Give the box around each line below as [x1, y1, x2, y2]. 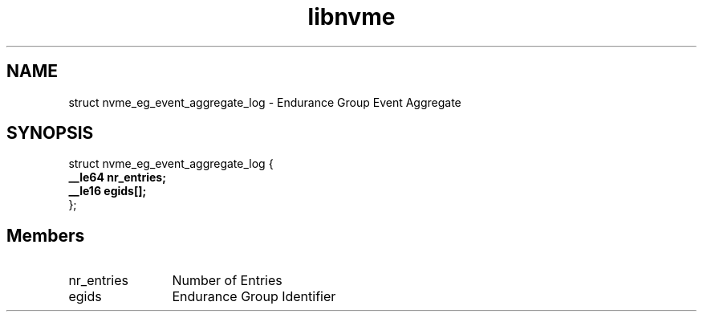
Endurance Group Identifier [172, 288, 336, 305]
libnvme [307, 3, 396, 31]
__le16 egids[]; [68, 184, 147, 198]
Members [6, 225, 85, 246]
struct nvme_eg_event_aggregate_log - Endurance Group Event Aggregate [68, 95, 461, 109]
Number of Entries [172, 272, 282, 289]
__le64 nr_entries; [68, 170, 167, 185]
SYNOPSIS [6, 123, 94, 144]
